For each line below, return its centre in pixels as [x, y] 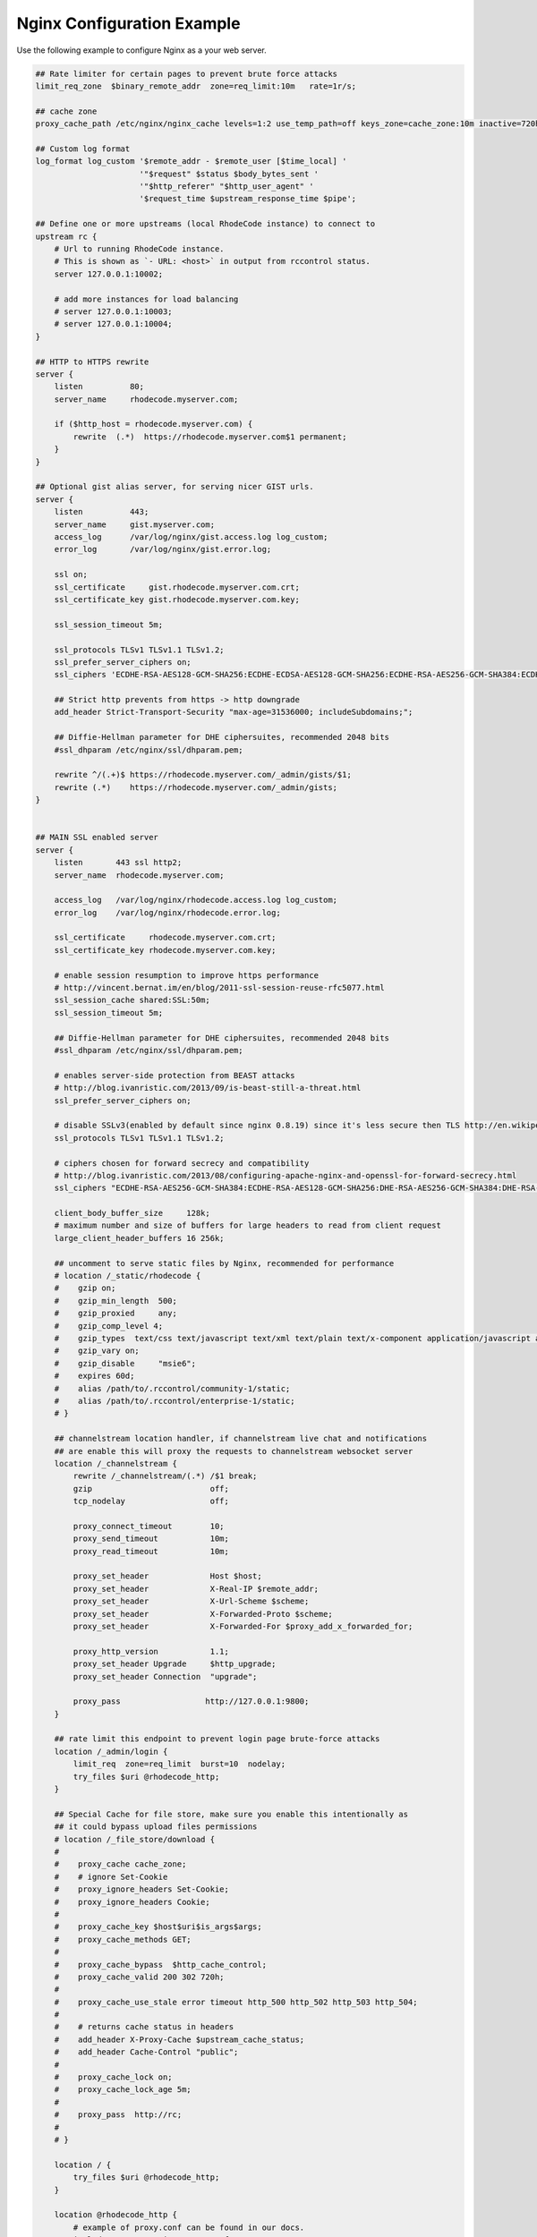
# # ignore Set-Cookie [111, 1876]
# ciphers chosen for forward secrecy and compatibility [182, 1163]
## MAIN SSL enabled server [97, 838]
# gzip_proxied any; [116, 1314]
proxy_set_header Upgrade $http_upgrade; [175, 1664]
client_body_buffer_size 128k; [132, 1213]
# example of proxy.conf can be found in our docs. [189, 2227]
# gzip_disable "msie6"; [125, 1363]
